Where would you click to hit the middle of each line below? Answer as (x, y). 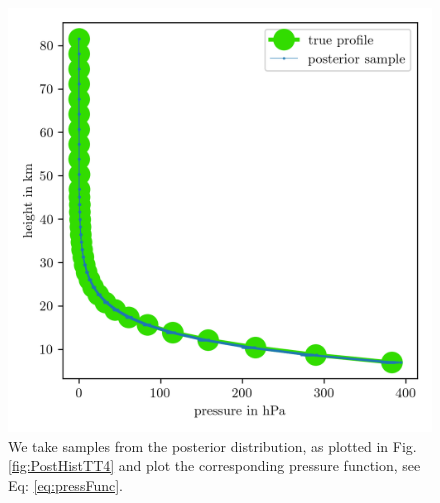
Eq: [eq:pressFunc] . (65, 484)
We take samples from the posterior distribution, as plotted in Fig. (212, 445)
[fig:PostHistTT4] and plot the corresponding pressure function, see (214, 465)
